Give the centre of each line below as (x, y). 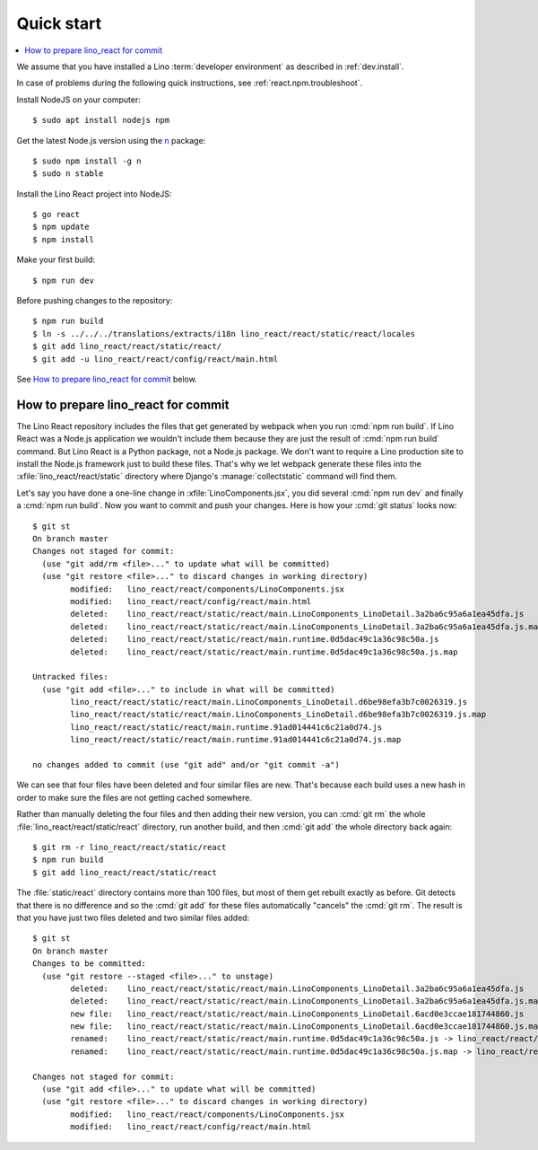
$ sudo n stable (68, 174)
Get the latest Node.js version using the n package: (111, 140)
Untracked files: (70, 677)
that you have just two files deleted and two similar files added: (133, 917)
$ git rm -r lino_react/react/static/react (130, 847)
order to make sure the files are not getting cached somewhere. (134, 797)
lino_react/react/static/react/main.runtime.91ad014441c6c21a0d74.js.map (236, 740)
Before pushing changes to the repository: (95, 301)
